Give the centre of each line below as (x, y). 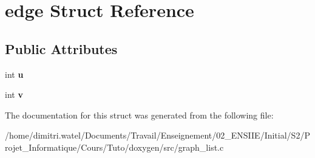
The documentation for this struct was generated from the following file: (139, 115)
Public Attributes (61, 48)
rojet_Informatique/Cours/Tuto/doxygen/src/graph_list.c (114, 147)
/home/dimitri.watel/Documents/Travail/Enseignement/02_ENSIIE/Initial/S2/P (157, 135)
